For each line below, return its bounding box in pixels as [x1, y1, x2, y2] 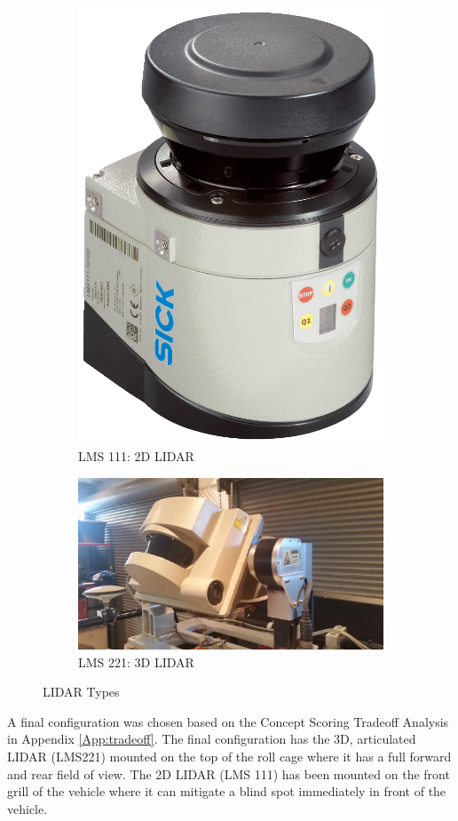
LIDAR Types [43, 682, 120, 701]
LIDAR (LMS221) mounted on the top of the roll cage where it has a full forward [7, 747, 452, 766]
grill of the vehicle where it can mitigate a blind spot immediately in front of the [7, 782, 446, 801]
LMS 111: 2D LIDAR [78, 447, 194, 466]
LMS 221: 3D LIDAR [78, 652, 194, 671]
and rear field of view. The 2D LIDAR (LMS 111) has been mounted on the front [7, 764, 450, 783]
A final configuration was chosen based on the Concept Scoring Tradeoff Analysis [7, 712, 449, 730]
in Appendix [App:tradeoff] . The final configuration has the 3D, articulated [7, 729, 416, 748]
